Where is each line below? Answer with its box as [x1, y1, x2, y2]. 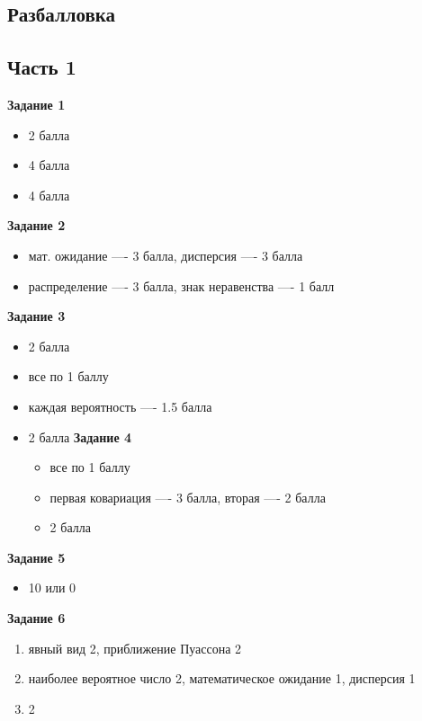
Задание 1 [7, 94, 66, 113]
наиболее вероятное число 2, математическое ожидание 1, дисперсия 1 [28, 669, 416, 688]
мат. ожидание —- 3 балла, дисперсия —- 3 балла [28, 245, 303, 264]
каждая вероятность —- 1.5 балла [28, 396, 212, 415]
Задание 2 [7, 216, 66, 235]
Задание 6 [7, 609, 66, 628]
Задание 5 [7, 547, 66, 566]
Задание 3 [7, 307, 66, 325]
